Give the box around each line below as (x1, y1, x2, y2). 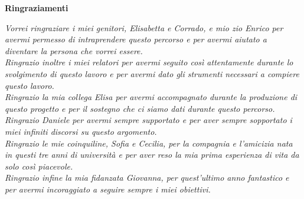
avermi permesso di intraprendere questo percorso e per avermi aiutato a (5, 33, 267, 45)
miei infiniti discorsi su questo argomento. (5, 125, 157, 137)
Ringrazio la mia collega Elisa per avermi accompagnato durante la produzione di (5, 91, 298, 103)
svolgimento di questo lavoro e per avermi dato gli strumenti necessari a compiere (5, 67, 299, 79)
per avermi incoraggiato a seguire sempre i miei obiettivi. (5, 183, 211, 195)
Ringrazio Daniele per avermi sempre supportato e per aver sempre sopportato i (5, 114, 292, 126)
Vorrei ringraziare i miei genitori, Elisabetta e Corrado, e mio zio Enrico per (5, 21, 283, 34)
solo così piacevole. (5, 160, 73, 172)
